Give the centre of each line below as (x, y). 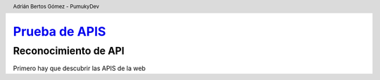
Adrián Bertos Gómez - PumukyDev (56, 6)
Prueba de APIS (59, 32)
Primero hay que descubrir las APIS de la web (79, 68)
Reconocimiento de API (69, 51)
